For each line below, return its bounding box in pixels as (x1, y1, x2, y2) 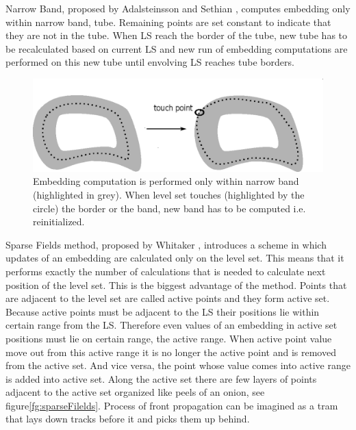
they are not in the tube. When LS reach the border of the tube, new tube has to (5, 28, 348, 42)
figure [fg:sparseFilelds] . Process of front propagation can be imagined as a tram (5, 398, 338, 412)
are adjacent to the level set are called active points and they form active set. (5, 291, 330, 305)
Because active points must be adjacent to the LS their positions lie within (5, 304, 320, 318)
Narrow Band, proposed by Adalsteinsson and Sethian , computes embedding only (5, 1, 351, 15)
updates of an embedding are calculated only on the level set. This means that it (5, 251, 344, 265)
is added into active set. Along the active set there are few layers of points (5, 371, 317, 385)
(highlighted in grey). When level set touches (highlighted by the (33, 187, 305, 201)
